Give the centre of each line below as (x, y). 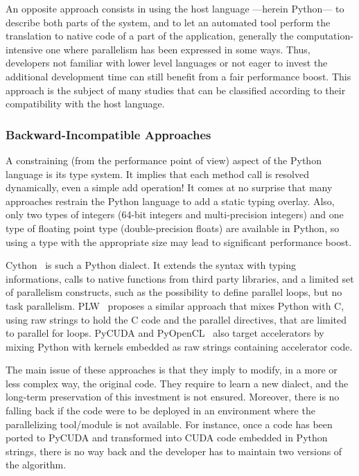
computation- (325, 36)
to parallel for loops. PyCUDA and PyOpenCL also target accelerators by (165, 333)
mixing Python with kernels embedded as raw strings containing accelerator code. (179, 346)
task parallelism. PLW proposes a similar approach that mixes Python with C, (175, 305)
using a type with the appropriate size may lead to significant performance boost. (179, 241)
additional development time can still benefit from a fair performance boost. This (178, 76)
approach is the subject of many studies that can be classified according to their (176, 90)
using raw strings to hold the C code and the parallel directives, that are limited (176, 319)
